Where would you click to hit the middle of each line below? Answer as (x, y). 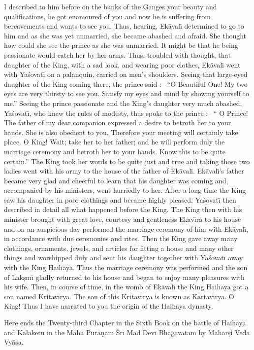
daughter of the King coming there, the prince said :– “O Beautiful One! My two (126, 84)
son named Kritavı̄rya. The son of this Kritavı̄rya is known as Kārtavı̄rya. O (119, 296)
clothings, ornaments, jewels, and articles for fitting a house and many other (119, 248)
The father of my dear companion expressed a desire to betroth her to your (117, 122)
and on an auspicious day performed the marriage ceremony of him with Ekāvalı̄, (126, 228)
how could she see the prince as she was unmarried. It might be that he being (121, 45)
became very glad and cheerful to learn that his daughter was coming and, (116, 180)
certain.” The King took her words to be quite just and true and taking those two (127, 161)
